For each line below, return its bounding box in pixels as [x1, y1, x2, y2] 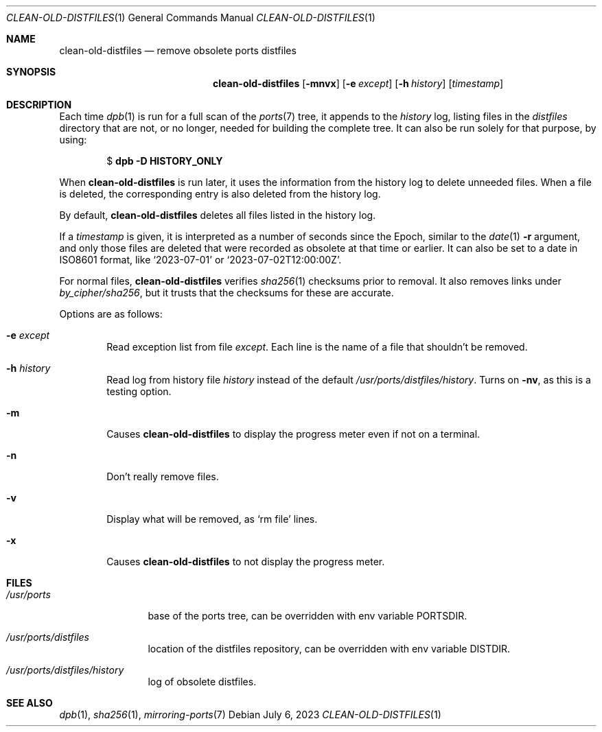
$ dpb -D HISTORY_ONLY [106, 155, 223, 167]
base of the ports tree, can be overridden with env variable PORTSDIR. [148, 610, 467, 622]
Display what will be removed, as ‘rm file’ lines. [106, 513, 318, 525]
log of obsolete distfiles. [148, 676, 257, 687]
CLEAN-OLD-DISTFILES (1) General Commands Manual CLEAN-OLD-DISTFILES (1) [6, 12, 375, 23]
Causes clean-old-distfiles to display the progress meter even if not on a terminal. [106, 428, 481, 440]
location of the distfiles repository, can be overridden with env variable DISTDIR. [148, 643, 511, 654]
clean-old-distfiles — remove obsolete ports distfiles [59, 45, 297, 56]
